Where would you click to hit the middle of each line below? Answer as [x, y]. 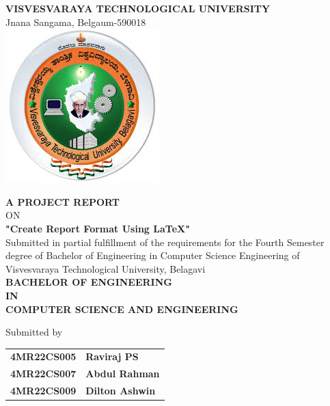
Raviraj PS [112, 356]
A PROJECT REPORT [63, 201]
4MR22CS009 [43, 391]
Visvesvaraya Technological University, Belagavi [106, 268]
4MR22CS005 [43, 356]
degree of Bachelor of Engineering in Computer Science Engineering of [153, 255]
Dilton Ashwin [121, 391]
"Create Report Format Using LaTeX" [98, 228]
